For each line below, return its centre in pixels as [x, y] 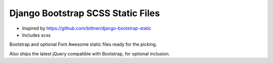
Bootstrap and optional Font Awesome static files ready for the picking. [83, 44]
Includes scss [36, 35]
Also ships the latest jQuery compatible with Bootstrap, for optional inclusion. [90, 53]
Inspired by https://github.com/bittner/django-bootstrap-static [87, 28]
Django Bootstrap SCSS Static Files [85, 13]
